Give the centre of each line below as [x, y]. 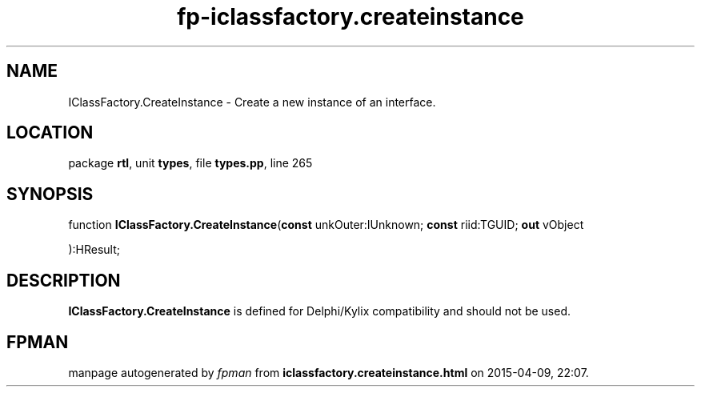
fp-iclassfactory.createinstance [350, 17]
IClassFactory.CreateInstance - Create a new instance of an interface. [252, 102]
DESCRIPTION [64, 280]
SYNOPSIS [50, 194]
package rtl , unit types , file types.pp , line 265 [190, 163]
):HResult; [94, 250]
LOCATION [50, 133]
